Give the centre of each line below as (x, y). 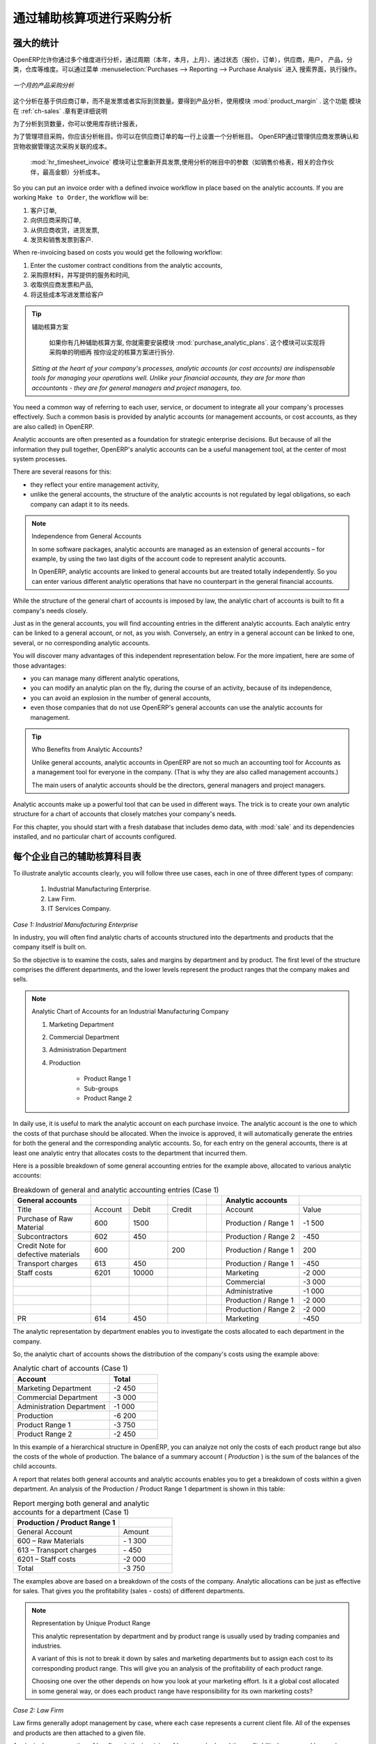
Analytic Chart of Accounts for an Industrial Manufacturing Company (130, 1012)
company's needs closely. (50, 610)
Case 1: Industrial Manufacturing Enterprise (76, 924)
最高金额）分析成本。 (73, 172)
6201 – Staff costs (46, 1559)
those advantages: (39, 666)
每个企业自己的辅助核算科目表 (77, 856)
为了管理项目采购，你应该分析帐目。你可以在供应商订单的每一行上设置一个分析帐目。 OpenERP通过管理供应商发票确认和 (186, 137)
